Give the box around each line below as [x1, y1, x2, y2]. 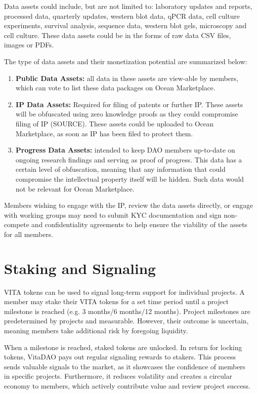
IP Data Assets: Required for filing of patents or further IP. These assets [15, 99, 243, 109]
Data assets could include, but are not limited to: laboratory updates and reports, [4, 1, 253, 11]
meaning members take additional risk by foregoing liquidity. [4, 325, 188, 335]
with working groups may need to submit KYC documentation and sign [4, 209, 222, 220]
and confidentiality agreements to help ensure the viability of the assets [31, 219, 248, 230]
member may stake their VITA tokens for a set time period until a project [4, 296, 229, 307]
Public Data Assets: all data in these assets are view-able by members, [15, 73, 239, 83]
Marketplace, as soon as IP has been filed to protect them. [15, 128, 193, 138]
